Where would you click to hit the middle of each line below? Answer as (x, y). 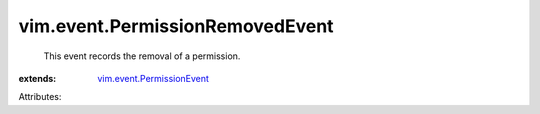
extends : (37, 78)
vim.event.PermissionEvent (153, 78)
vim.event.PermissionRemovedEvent (176, 26)
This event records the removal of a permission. (142, 56)
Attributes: (40, 97)
